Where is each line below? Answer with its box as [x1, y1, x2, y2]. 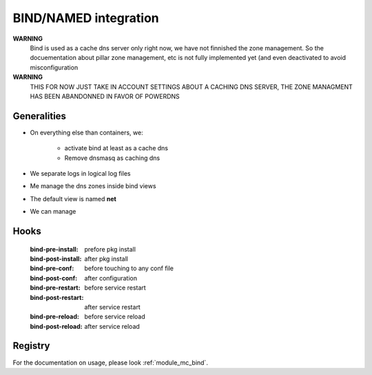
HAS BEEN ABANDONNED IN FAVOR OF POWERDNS [30, 92, 180, 100]
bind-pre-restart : [30, 283, 81, 292]
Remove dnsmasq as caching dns [64, 154, 161, 162]
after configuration [84, 274, 138, 282]
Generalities [12, 110, 67, 122]
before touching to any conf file [84, 264, 174, 272]
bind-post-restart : [30, 293, 84, 301]
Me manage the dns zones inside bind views [30, 182, 156, 190]
